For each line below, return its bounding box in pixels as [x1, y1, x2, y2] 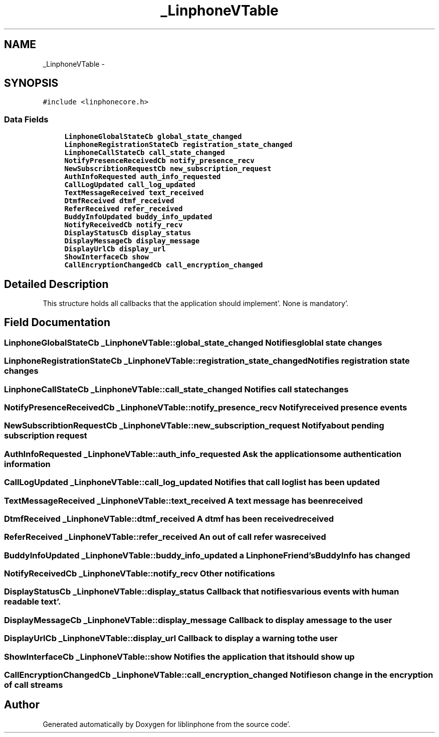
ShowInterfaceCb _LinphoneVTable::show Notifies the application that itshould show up [4, 651, 355, 662]
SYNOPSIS [4, 77, 59, 90]
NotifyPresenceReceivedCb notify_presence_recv [64, 157, 255, 165]
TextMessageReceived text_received [64, 189, 204, 197]
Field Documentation [4, 316, 110, 329]
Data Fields [4, 114, 49, 124]
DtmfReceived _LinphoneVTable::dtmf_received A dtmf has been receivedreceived [4, 513, 334, 524]
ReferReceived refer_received [64, 205, 183, 213]
